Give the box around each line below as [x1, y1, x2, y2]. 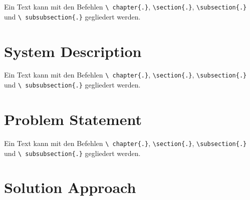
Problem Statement [4, 108, 142, 129]
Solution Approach [4, 177, 136, 197]
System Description [4, 40, 142, 61]
